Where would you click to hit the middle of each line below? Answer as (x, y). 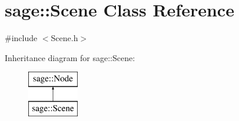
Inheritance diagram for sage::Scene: (70, 57)
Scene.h (64, 38)
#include (21, 38)
